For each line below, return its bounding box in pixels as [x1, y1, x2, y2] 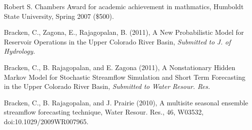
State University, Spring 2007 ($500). [4, 11, 114, 21]
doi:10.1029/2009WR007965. [4, 116, 89, 126]
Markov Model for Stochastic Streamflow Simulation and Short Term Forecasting [4, 72, 246, 82]
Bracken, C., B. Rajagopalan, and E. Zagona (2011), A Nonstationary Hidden [4, 62, 235, 72]
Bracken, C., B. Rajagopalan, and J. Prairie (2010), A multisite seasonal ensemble [4, 97, 249, 107]
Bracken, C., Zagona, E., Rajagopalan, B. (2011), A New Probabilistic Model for [4, 27, 244, 37]
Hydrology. [4, 46, 35, 56]
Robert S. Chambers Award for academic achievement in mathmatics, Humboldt [4, 1, 244, 11]
